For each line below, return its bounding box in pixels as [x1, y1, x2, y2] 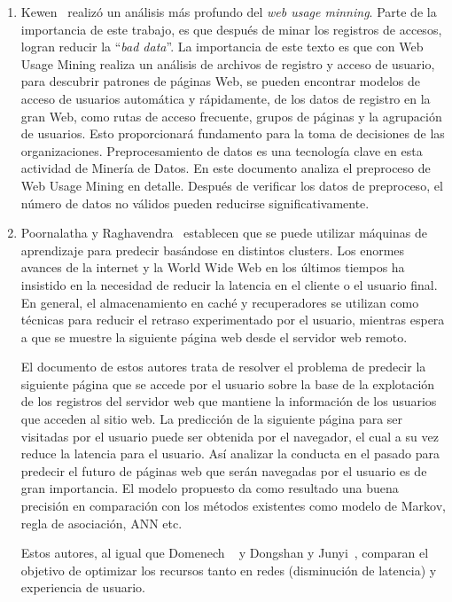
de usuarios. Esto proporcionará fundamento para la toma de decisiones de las [20, 124, 445, 143]
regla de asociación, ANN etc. [20, 513, 183, 532]
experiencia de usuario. [20, 578, 145, 597]
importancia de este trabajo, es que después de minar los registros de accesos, [20, 20, 442, 38]
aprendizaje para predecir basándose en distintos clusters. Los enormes [20, 240, 405, 259]
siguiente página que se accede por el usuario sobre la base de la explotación [20, 374, 435, 393]
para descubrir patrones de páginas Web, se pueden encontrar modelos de [20, 72, 420, 90]
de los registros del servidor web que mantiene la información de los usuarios [20, 392, 437, 410]
